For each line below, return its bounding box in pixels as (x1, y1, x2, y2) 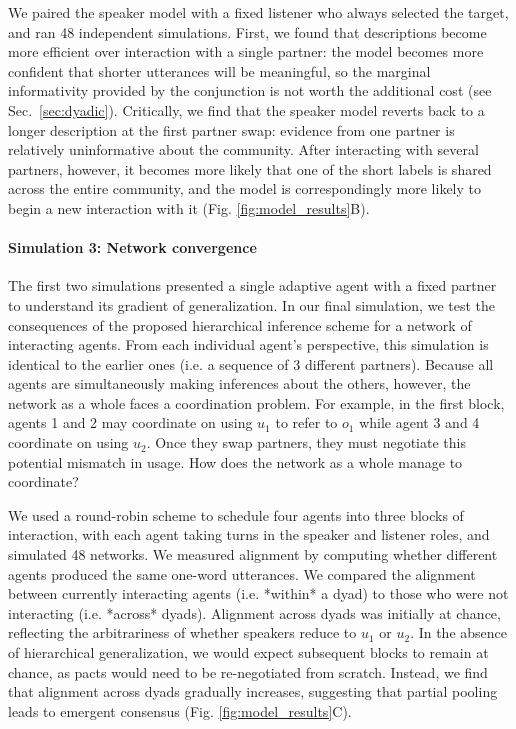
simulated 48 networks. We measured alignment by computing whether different (8, 544, 498, 565)
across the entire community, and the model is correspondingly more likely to (8, 178, 481, 199)
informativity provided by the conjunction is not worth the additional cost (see (8, 80, 492, 101)
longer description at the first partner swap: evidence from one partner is (8, 119, 455, 140)
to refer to (275, 412, 338, 433)
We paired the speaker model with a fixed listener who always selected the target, (8, 2, 509, 22)
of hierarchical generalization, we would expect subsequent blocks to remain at (8, 642, 489, 663)
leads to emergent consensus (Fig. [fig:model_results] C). (8, 700, 352, 721)
